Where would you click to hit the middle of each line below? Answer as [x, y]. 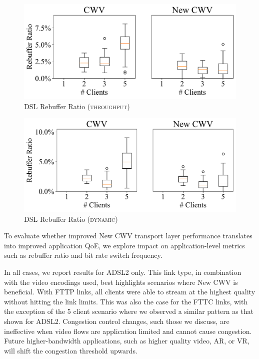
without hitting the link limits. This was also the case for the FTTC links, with [126, 301]
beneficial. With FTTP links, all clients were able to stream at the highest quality [130, 292]
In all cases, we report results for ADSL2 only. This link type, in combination [123, 272]
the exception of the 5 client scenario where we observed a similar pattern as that [129, 311]
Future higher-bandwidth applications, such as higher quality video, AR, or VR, [127, 341]
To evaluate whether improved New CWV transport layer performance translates [128, 236]
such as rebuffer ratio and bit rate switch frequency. [83, 255]
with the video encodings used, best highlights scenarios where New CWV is [121, 282]
